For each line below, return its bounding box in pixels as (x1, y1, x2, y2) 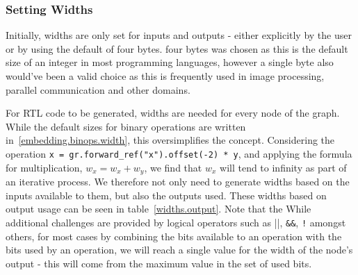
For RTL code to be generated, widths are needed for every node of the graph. (6, 106, 340, 120)
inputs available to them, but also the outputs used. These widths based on (6, 187, 327, 202)
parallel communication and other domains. (6, 82, 190, 97)
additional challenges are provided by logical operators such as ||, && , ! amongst (6, 215, 346, 229)
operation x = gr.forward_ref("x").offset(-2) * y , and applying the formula (6, 146, 352, 160)
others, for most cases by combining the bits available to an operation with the (6, 228, 342, 243)
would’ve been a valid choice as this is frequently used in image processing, (6, 69, 325, 83)
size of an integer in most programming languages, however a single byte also (6, 55, 334, 69)
